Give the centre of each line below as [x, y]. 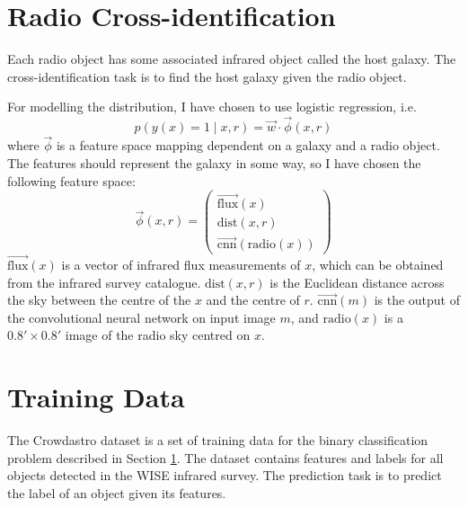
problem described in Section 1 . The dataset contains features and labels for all [225, 457]
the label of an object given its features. [117, 492]
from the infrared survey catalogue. [104, 282]
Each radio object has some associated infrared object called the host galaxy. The [232, 59]
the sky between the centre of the [99, 300]
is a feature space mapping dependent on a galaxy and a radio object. [248, 145]
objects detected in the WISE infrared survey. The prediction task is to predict [225, 475]
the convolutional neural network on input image [141, 317]
